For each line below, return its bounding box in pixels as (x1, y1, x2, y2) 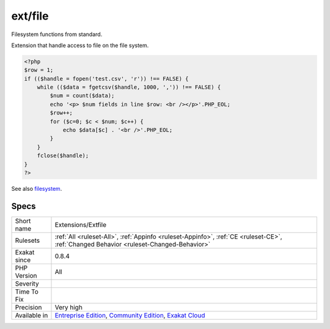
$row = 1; (24, 67, 54, 73)
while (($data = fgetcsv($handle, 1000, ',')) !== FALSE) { (37, 84, 221, 91)
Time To (15, 287, 39, 296)
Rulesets (15, 236, 40, 245)
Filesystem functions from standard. (11, 31, 103, 38)
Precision (15, 303, 42, 311)
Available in (15, 311, 48, 319)
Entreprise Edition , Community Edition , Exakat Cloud (54, 311, 205, 319)
